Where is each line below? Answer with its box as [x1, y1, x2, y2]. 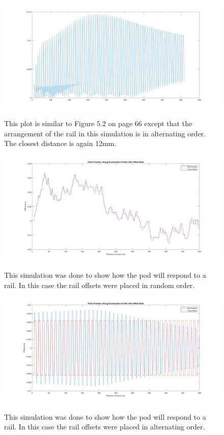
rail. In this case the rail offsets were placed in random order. [4, 279, 195, 290]
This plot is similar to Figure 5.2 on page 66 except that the [4, 118, 192, 129]
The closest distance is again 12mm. [4, 138, 117, 149]
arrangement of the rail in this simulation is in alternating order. [4, 128, 206, 138]
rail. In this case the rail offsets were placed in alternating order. [4, 421, 205, 432]
